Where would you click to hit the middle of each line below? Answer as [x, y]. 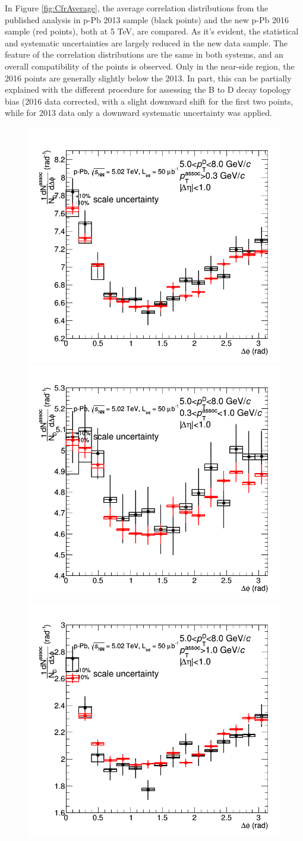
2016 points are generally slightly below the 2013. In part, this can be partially [148, 78]
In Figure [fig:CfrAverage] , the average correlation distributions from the [137, 8]
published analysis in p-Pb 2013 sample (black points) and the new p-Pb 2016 [147, 19]
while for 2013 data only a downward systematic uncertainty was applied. [138, 113]
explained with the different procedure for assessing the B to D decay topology [148, 89]
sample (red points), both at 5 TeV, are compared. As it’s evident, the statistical [152, 31]
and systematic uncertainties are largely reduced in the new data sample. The [146, 42]
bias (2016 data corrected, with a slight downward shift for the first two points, [149, 101]
